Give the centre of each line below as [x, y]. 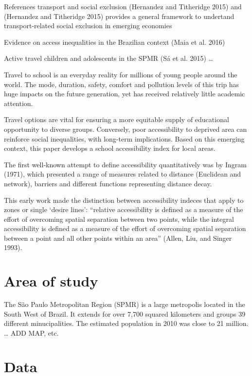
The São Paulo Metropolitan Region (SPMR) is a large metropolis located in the [125, 304]
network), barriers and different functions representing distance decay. [108, 183]
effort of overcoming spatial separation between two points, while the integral [119, 219]
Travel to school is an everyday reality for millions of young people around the [121, 74]
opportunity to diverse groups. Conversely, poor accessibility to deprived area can [126, 129]
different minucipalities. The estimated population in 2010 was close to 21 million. [126, 323]
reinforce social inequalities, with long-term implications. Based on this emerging [124, 138]
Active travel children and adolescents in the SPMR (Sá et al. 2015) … [108, 58]
